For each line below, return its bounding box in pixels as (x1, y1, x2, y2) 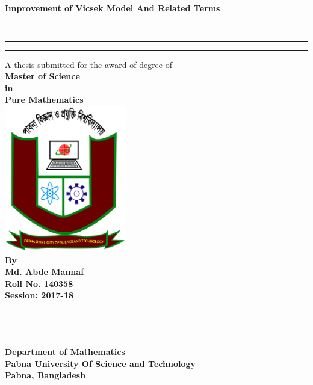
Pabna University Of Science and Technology (5, 357, 196, 369)
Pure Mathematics (5, 93, 84, 106)
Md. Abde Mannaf (5, 265, 84, 278)
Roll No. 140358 (5, 277, 73, 289)
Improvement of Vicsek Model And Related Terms (5, 2, 220, 14)
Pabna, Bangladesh (5, 369, 86, 381)
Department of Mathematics (5, 345, 125, 357)
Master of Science (5, 70, 80, 82)
